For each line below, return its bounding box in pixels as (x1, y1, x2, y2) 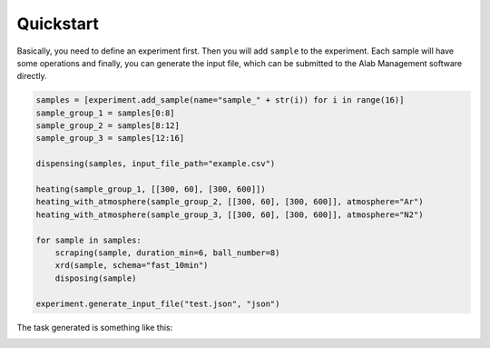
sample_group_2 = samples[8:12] (35, 121, 181, 131)
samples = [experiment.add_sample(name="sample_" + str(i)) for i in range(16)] (35, 95, 405, 105)
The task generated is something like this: (16, 322, 173, 333)
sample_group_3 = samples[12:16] (35, 133, 185, 144)
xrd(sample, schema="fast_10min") (54, 260, 209, 271)
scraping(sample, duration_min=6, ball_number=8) (54, 248, 280, 258)
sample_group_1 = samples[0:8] (35, 107, 176, 118)
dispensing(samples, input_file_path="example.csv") (35, 159, 276, 169)
